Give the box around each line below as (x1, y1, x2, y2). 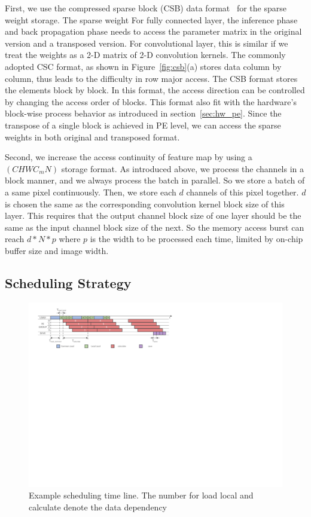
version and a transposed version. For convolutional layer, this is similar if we (5, 36, 288, 49)
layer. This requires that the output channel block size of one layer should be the (5, 209, 301, 222)
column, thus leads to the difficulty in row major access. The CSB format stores (5, 72, 298, 84)
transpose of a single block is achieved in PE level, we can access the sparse (5, 118, 281, 131)
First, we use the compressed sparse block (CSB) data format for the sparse (5, 2, 286, 14)
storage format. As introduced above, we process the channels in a (61, 162, 304, 175)
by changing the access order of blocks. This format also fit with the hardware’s (5, 95, 297, 108)
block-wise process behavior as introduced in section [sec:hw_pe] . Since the (5, 107, 282, 120)
